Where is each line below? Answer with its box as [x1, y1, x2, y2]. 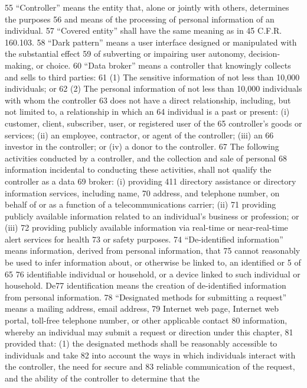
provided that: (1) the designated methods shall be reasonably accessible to [5, 337, 277, 350]
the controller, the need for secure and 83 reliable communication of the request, [5, 360, 295, 373]
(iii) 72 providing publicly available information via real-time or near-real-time [5, 221, 288, 234]
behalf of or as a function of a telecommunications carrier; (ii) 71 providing [5, 198, 276, 211]
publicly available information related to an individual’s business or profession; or [5, 209, 299, 222]
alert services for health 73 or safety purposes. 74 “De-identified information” [5, 232, 283, 245]
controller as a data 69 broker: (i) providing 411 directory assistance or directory [5, 174, 296, 187]
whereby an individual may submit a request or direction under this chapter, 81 [5, 325, 293, 338]
